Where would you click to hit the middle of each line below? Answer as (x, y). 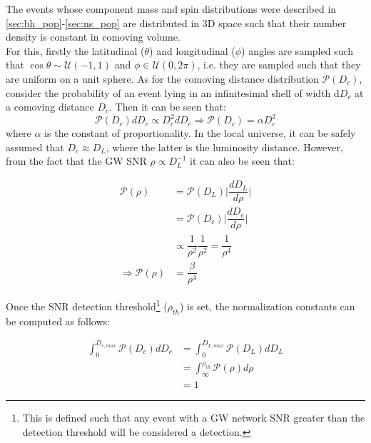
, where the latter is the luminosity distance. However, (224, 147)
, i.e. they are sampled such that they (279, 65)
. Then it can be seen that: (168, 107)
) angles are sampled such (298, 50)
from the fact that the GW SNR (76, 161)
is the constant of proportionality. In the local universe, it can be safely (200, 133)
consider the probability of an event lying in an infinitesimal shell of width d (173, 92)
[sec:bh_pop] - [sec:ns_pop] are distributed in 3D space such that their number (176, 22)
